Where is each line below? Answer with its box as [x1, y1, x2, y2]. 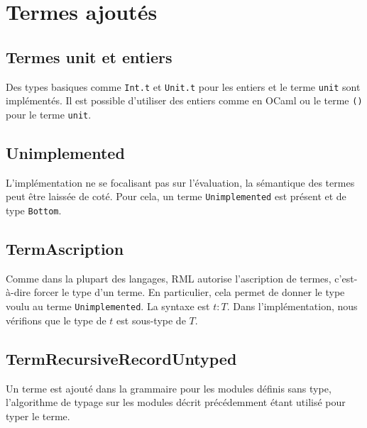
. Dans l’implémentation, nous [226, 299, 358, 314]
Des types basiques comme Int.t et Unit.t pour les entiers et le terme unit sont [6, 79, 361, 94]
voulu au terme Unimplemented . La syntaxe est [6, 299, 210, 314]
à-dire [6, 285, 31, 300]
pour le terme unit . [6, 106, 92, 121]
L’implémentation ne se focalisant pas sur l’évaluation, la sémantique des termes [6, 175, 355, 190]
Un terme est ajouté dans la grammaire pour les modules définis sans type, [6, 380, 332, 395]
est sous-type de [116, 312, 186, 327]
